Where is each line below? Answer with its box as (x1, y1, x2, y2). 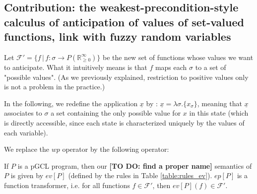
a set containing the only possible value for (51, 108, 181, 118)
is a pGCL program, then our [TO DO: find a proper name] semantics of (17, 160, 252, 171)
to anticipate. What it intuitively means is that (4, 62, 147, 72)
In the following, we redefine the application (4, 98, 138, 108)
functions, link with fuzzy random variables (4, 29, 231, 44)
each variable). (4, 127, 48, 137)
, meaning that (197, 98, 242, 108)
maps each (155, 62, 187, 72)
